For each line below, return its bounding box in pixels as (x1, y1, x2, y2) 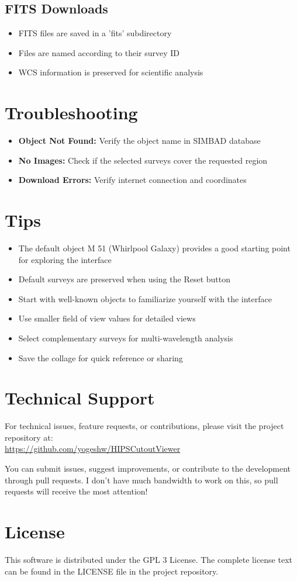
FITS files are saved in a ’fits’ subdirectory (18, 27, 172, 39)
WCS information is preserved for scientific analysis (18, 66, 203, 78)
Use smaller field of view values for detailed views (18, 312, 196, 324)
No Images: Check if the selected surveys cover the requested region (18, 154, 268, 166)
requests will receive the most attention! (5, 485, 148, 497)
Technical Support (5, 386, 155, 410)
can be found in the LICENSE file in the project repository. (5, 565, 219, 577)
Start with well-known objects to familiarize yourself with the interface (18, 292, 272, 305)
